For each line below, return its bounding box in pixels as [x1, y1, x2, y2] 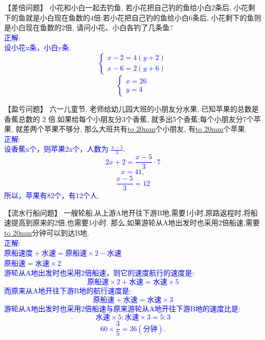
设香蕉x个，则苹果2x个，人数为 [4, 143, 108, 154]
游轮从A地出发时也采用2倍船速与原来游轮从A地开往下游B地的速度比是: [4, 303, 240, 313]
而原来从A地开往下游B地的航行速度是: [4, 285, 131, 296]
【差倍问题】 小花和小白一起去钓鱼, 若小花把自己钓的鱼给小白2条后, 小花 [4, 2, 248, 12]
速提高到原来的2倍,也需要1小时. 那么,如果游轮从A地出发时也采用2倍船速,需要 [4, 217, 260, 228]
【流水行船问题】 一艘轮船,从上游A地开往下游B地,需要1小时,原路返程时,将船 [4, 207, 258, 218]
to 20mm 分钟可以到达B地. [4, 227, 90, 238]
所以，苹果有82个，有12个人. [4, 190, 99, 201]
